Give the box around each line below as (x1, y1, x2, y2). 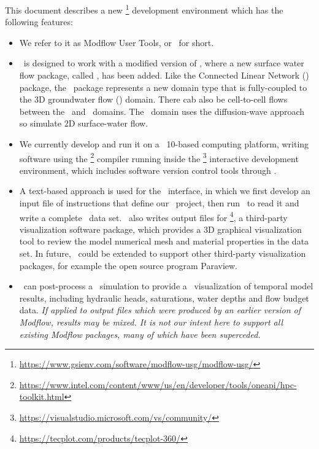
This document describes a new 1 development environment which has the (5, 2, 283, 16)
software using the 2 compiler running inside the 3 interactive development (19, 150, 299, 165)
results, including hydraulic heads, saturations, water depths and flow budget (19, 291, 309, 304)
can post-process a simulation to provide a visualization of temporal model (23, 279, 313, 292)
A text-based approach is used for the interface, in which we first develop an (19, 184, 310, 197)
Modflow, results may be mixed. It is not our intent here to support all (19, 316, 283, 329)
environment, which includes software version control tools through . (19, 163, 277, 176)
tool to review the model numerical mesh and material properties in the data (19, 235, 309, 248)
